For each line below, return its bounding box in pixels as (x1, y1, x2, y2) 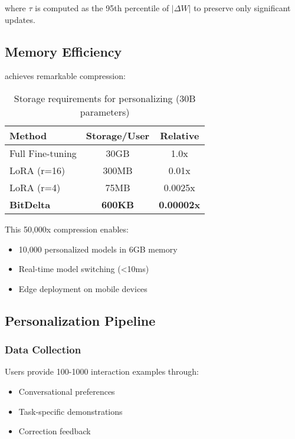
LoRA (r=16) (9, 163, 65, 177)
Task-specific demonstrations (18, 405, 123, 417)
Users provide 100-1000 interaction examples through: (5, 365, 199, 378)
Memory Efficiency (5, 42, 122, 60)
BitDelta (9, 197, 51, 211)
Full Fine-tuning (9, 146, 77, 160)
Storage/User (86, 128, 150, 142)
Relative (160, 128, 199, 142)
